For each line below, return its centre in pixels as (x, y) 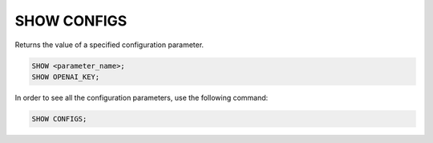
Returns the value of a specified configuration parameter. (109, 45)
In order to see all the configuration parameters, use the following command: (142, 97)
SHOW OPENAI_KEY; (66, 77)
